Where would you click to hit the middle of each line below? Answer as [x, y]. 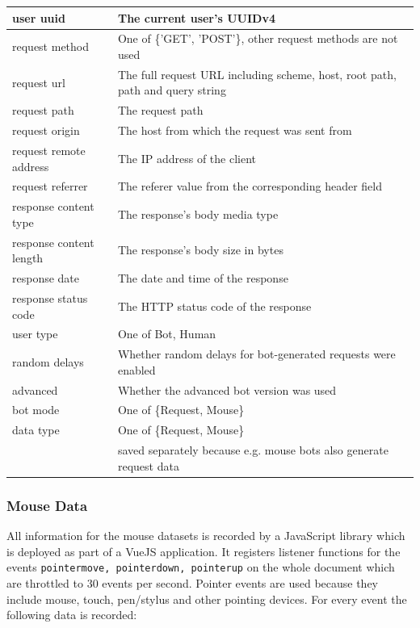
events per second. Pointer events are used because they [240, 582]
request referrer [50, 186]
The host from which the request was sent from [235, 130]
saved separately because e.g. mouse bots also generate [253, 450]
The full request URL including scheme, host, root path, [257, 74]
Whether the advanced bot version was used [227, 389]
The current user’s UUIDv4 [196, 17]
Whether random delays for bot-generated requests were [256, 354]
